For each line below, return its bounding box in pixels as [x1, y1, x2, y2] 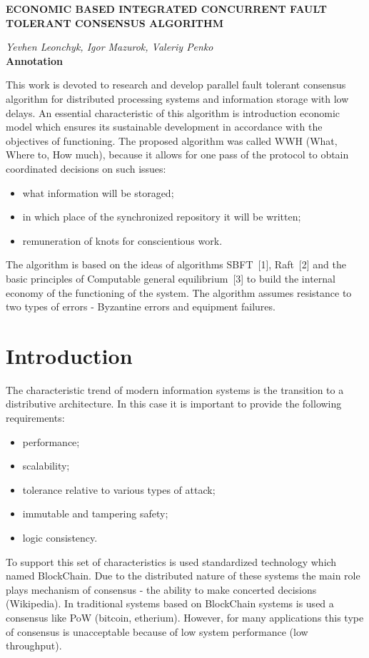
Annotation [6, 53, 63, 68]
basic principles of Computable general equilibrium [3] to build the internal [6, 270, 335, 285]
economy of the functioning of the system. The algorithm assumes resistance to [6, 285, 352, 300]
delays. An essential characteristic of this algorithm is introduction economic [6, 105, 340, 120]
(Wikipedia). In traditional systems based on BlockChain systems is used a [6, 596, 334, 611]
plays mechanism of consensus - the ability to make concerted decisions [6, 582, 317, 597]
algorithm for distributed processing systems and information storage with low [6, 91, 349, 106]
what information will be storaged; [22, 185, 174, 200]
